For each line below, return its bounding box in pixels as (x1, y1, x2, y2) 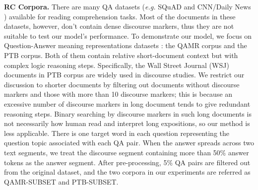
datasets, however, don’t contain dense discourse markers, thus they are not (4, 21, 234, 31)
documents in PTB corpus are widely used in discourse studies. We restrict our (4, 69, 245, 80)
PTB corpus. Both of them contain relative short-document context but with (4, 50, 238, 60)
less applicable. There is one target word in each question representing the (4, 127, 229, 138)
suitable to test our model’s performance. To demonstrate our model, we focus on (4, 30, 252, 41)
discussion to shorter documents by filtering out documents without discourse (4, 79, 240, 89)
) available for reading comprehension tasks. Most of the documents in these (4, 11, 236, 21)
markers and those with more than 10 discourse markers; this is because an (4, 89, 233, 99)
